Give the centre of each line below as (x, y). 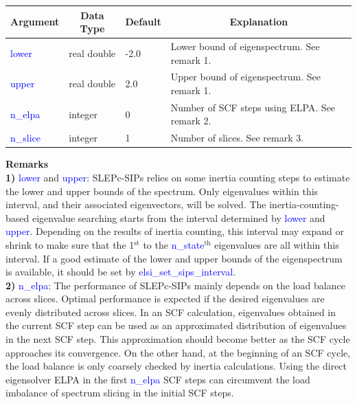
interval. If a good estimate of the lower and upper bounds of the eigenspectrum (174, 258)
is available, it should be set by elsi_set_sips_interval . (121, 272)
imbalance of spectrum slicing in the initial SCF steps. (120, 393)
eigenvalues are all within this (277, 244)
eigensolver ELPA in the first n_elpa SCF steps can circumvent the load (158, 379)
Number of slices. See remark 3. (237, 138)
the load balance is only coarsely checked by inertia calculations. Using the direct (176, 366)
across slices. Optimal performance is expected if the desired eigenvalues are (165, 299)
